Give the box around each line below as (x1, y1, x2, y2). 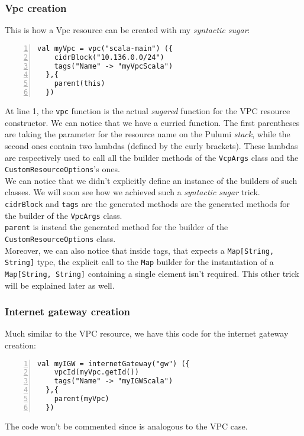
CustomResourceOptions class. (5, 232, 116, 244)
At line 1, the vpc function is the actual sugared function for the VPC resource (5, 105, 290, 117)
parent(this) (54, 79, 105, 88)
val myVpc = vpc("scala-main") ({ (37, 44, 173, 53)
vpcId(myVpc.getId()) (54, 368, 139, 377)
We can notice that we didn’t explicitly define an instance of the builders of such (5, 174, 297, 186)
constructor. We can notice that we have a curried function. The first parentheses (5, 116, 300, 128)
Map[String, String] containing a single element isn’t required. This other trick (5, 267, 299, 279)
